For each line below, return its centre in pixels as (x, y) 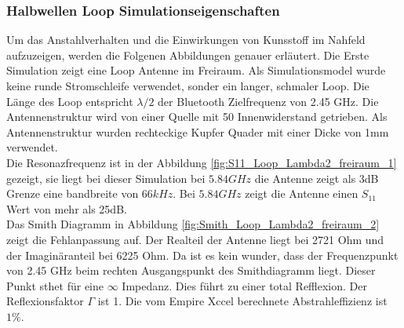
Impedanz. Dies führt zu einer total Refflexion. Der (244, 285)
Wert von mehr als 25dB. (67, 208)
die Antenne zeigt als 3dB (317, 178)
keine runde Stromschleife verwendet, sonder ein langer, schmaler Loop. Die (188, 86)
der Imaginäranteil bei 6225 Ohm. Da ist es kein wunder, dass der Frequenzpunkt (202, 255)
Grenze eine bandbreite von (73, 193)
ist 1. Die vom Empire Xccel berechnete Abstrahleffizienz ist (242, 301)
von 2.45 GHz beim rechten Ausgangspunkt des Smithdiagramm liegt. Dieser (191, 270)
